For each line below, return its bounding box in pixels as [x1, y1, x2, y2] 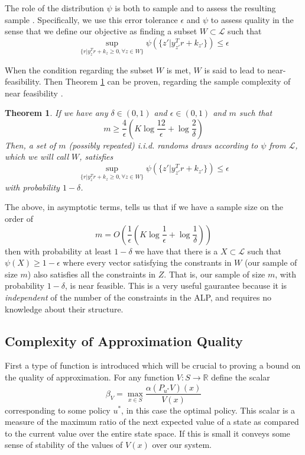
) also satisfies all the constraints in [27, 267, 156, 280]
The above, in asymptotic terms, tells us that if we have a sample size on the [5, 201, 283, 213]
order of [5, 212, 33, 224]
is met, [166, 63, 191, 76]
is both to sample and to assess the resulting [115, 2, 276, 14]
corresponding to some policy [5, 404, 111, 416]
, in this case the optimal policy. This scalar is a [121, 404, 296, 416]
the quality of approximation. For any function [5, 370, 174, 383]
